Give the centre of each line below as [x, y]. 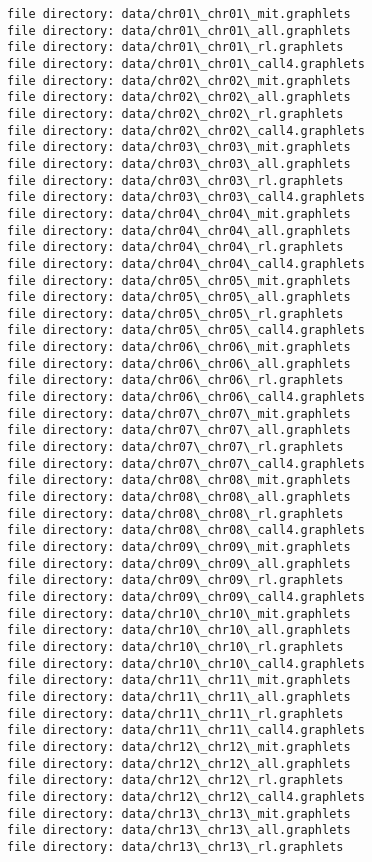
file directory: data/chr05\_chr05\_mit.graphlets [179, 280]
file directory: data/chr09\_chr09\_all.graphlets [179, 563]
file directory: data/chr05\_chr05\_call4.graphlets [186, 330]
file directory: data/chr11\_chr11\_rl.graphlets [175, 713]
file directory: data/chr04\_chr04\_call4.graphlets [186, 263]
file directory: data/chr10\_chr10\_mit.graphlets [179, 613]
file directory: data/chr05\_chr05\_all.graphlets [179, 297]
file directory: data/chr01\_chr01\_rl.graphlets [175, 47]
